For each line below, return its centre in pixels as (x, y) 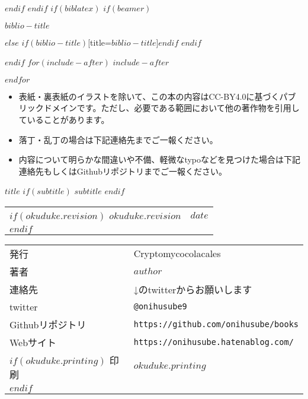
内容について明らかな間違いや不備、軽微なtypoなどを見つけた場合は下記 (159, 159)
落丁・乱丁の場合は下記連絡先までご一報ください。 (118, 139)
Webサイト (33, 342)
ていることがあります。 (64, 119)
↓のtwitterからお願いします (193, 289)
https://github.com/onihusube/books (216, 324)
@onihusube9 (160, 307)
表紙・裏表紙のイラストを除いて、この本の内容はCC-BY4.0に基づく (149, 96)
